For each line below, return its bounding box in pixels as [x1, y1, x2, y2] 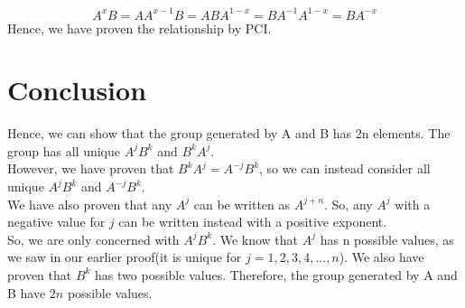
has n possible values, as [320, 229, 454, 248]
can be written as [193, 194, 291, 213]
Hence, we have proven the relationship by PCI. [7, 18, 272, 37]
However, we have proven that [7, 159, 174, 178]
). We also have [339, 247, 424, 266]
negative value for [7, 212, 106, 231]
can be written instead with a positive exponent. [118, 212, 387, 231]
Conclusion [7, 71, 147, 108]
